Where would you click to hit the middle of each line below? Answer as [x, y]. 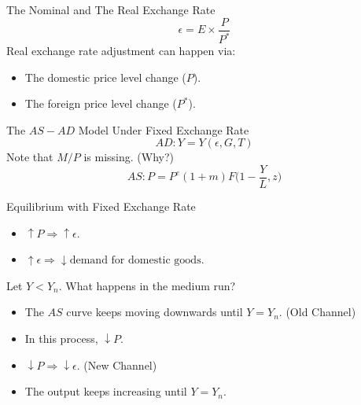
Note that [30, 157]
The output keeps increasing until [106, 391]
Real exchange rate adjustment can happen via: [121, 50]
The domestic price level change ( [105, 77]
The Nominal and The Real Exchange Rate [111, 9]
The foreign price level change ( [101, 103]
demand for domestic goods [135, 261]
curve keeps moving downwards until [155, 312]
